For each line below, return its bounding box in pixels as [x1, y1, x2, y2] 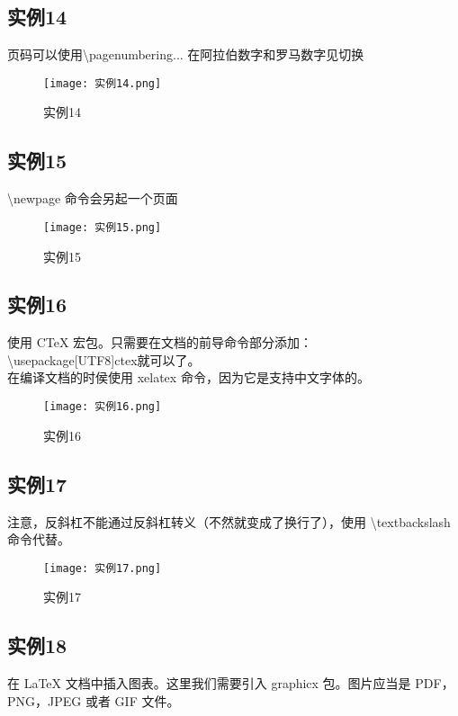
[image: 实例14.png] [43, 76, 162, 90]
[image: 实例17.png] [43, 561, 162, 575]
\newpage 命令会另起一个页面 [7, 189, 178, 208]
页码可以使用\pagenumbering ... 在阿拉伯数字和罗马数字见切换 [7, 45, 364, 64]
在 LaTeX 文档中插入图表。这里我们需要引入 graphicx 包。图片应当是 [7, 674, 411, 693]
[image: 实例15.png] [43, 220, 162, 234]
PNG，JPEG [7, 691, 82, 710]
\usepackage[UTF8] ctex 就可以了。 [7, 350, 201, 369]
